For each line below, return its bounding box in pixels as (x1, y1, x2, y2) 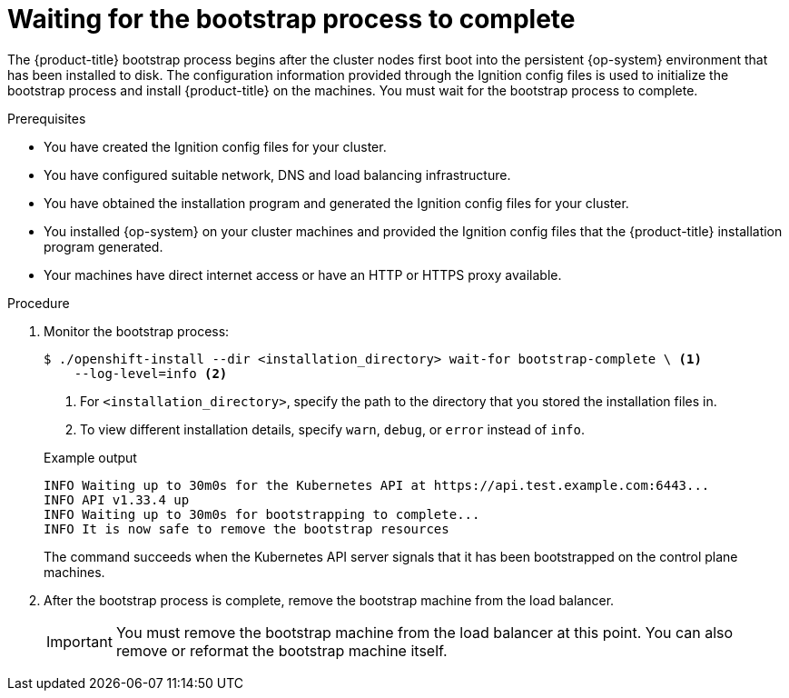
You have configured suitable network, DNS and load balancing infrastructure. (44, 166, 511, 183)
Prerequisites (7, 110, 86, 126)
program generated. (44, 238, 163, 254)
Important (46, 632, 113, 651)
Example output (44, 449, 137, 465)
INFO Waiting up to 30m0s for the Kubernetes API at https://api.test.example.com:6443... (44, 477, 710, 493)
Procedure (7, 294, 70, 311)
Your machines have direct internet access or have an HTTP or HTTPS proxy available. (44, 266, 562, 283)
